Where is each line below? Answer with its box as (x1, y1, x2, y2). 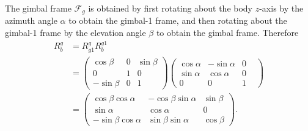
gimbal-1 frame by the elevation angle (5, 26, 146, 39)
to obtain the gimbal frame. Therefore (156, 26, 299, 39)
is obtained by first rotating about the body (88, 2, 252, 14)
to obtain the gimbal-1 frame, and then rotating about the (68, 14, 287, 27)
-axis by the (259, 2, 304, 14)
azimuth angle (5, 14, 57, 27)
